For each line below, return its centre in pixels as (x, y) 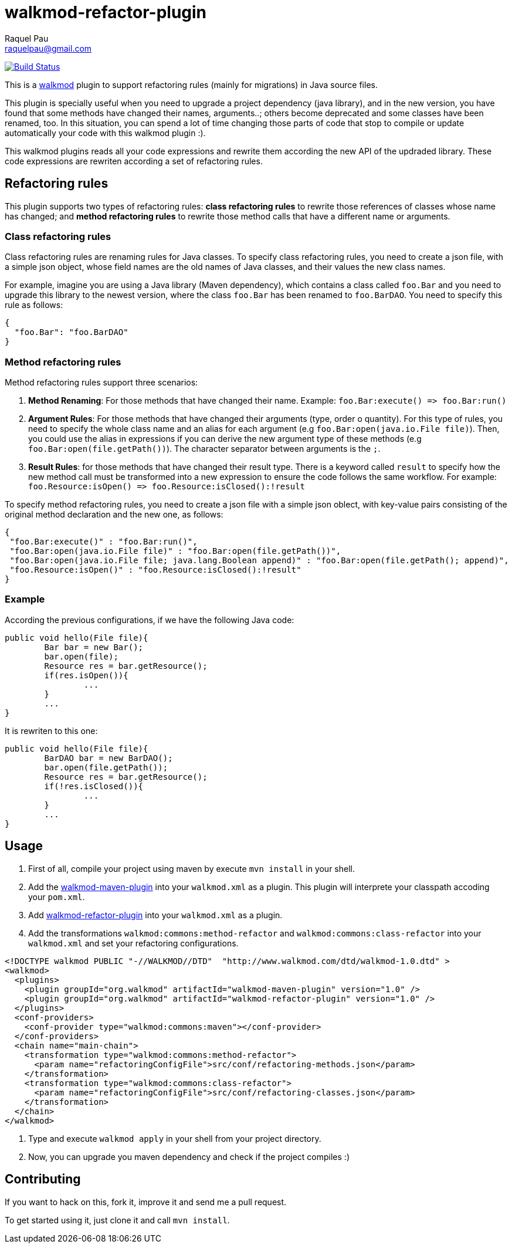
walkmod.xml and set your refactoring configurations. (133, 943)
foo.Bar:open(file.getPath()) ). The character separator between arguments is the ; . (204, 449)
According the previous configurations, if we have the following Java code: (150, 620)
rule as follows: (34, 305)
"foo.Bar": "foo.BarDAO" (71, 332)
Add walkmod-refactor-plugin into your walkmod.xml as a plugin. (155, 915)
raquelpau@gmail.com (48, 48)
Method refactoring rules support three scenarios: (101, 383)
